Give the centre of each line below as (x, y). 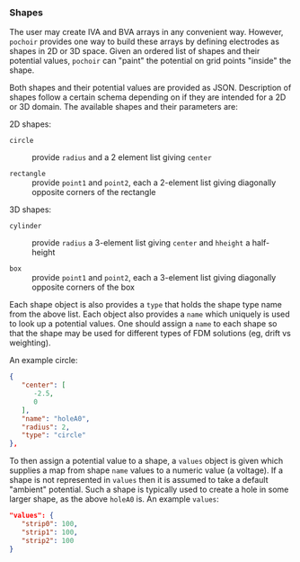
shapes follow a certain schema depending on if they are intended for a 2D (148, 97)
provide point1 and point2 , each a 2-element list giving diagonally (154, 183)
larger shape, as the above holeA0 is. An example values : (115, 499)
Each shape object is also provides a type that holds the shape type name (146, 305)
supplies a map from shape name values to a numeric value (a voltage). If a (146, 470)
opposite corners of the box (83, 287)
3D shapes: (31, 210)
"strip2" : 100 (48, 540)
